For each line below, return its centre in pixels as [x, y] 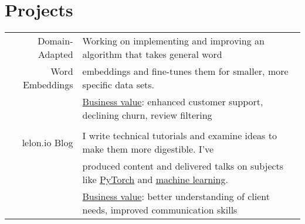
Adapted [55, 54]
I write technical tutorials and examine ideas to [179, 136]
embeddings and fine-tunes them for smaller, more [185, 71]
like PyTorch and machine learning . [155, 180]
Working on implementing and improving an [173, 41]
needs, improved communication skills [160, 210]
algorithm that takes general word [152, 54]
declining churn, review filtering [147, 115]
